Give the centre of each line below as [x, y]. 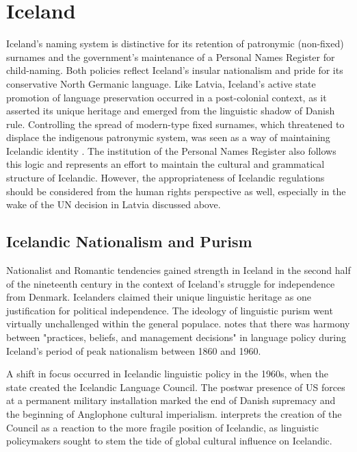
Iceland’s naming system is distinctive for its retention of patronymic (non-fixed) [175, 43]
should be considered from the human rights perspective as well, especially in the [176, 191]
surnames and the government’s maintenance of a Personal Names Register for [171, 56]
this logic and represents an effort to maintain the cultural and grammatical [166, 164]
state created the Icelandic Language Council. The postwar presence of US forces [176, 387]
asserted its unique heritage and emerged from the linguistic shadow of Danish [171, 111]
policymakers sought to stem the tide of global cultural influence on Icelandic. [169, 441]
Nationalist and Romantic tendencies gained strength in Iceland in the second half [178, 270]
